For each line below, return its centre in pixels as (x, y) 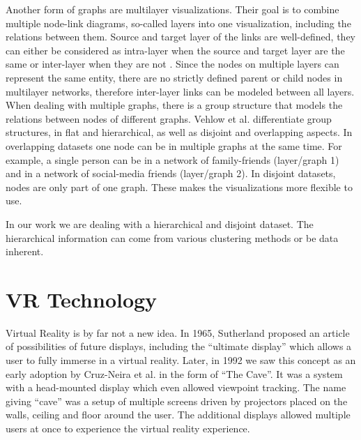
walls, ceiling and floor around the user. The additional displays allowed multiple (178, 415)
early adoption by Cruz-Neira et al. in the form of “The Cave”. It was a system (174, 373)
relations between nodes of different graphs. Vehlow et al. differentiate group (169, 118)
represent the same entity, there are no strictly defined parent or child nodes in (174, 77)
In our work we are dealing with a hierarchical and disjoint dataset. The (160, 223)
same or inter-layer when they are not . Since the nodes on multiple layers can (172, 64)
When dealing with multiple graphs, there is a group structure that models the (174, 105)
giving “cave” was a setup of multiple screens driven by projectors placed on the (177, 401)
